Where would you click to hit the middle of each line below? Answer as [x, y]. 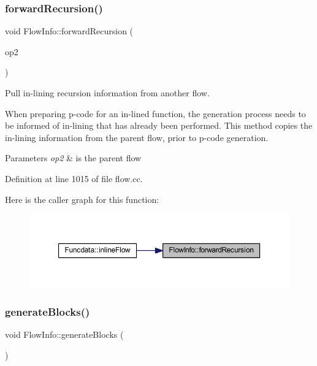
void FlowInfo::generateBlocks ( [64, 334]
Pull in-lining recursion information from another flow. [107, 93]
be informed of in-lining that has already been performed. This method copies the [159, 125]
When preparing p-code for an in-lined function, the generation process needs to [155, 113]
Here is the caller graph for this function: [82, 199]
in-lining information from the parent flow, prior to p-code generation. [137, 137]
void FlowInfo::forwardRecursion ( [69, 31]
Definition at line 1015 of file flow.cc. [74, 178]
